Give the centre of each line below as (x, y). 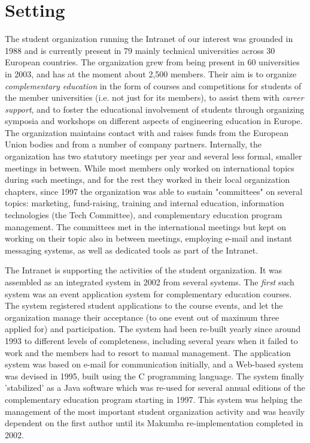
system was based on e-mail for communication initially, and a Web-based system (154, 364)
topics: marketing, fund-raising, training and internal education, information (145, 203)
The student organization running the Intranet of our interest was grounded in (149, 39)
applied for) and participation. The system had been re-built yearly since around (153, 329)
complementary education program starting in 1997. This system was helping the (154, 399)
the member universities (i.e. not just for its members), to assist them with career (154, 97)
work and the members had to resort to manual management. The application (148, 352)
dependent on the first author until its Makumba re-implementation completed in (154, 423)
